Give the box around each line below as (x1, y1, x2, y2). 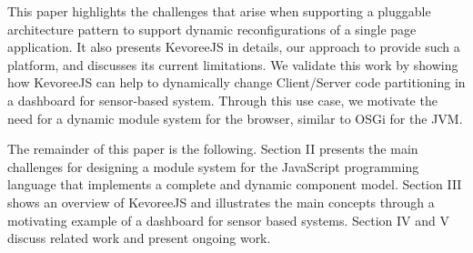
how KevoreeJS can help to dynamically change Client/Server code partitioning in (7, 73, 466, 92)
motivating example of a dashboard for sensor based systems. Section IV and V (7, 210, 449, 229)
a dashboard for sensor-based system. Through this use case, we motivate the (7, 90, 438, 109)
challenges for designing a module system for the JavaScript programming (7, 157, 419, 176)
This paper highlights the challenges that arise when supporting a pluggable (7, 2, 431, 20)
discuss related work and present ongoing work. (7, 228, 271, 248)
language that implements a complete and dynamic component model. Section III (7, 175, 462, 194)
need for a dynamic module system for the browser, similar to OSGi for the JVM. (7, 108, 463, 127)
